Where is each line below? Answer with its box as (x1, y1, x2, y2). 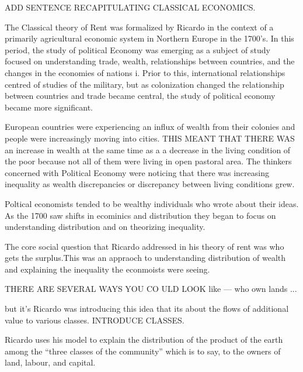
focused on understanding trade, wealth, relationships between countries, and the (5, 55, 295, 67)
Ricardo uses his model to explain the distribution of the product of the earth (5, 333, 283, 346)
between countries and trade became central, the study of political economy (5, 89, 276, 102)
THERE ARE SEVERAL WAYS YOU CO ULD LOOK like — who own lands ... (5, 283, 297, 295)
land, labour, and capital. (5, 356, 96, 368)
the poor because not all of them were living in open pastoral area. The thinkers (5, 155, 292, 167)
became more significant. (5, 101, 93, 113)
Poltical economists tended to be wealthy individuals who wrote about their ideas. (5, 197, 299, 209)
